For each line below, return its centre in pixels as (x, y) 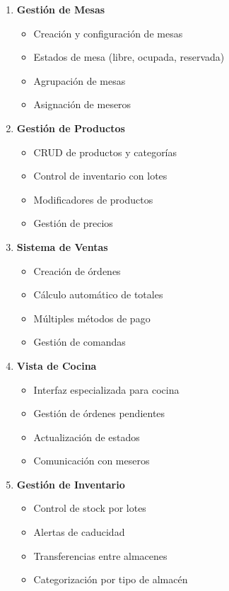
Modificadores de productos (93, 199)
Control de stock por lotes (90, 508)
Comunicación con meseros (92, 461)
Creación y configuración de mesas (108, 33)
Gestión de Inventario (71, 484)
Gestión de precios (73, 223)
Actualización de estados (87, 437)
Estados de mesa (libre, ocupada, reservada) (129, 57)
